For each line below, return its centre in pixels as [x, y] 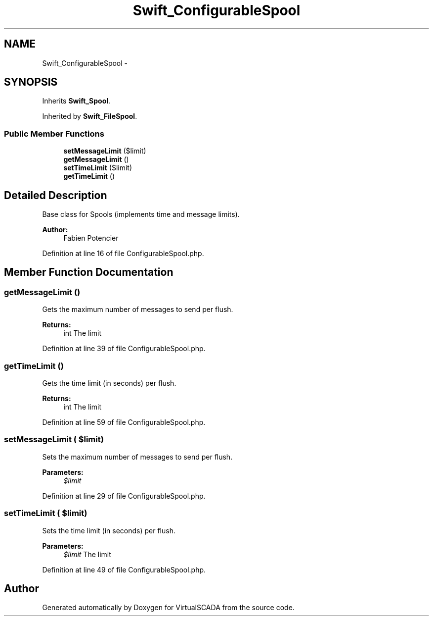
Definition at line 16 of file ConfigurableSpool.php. [123, 254]
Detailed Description [56, 195]
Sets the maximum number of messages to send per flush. [137, 457]
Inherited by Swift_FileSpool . [90, 116]
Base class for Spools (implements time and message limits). [141, 214]
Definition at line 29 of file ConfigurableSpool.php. [124, 496]
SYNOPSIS [31, 82]
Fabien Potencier [91, 238]
